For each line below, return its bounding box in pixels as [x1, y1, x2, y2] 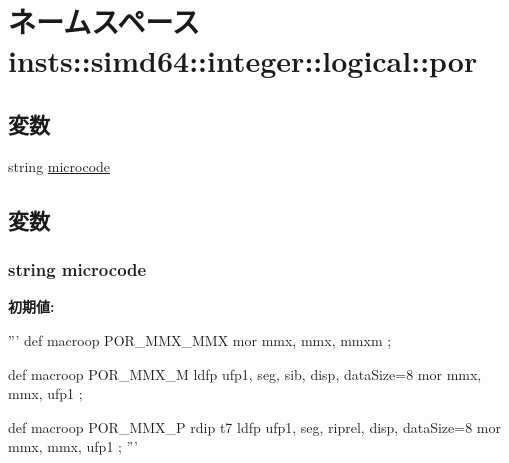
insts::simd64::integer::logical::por [8, 40, 478, 81]
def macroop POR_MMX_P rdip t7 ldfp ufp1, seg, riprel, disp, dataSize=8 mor [8, 416, 501, 437]
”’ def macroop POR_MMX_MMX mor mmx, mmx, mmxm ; [8, 329, 392, 350]
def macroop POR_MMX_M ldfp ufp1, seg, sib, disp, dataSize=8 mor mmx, [8, 363, 482, 384]
